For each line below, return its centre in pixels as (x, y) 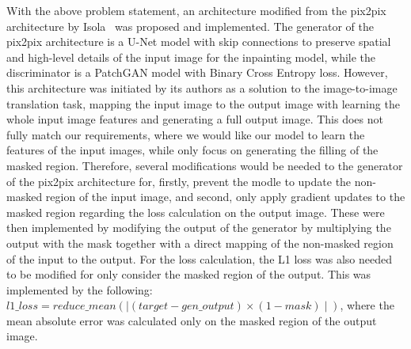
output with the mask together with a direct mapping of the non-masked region (200, 243)
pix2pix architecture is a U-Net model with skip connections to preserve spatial (199, 42)
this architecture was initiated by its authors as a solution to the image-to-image (202, 87)
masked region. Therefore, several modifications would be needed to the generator (205, 165)
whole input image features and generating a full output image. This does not (195, 119)
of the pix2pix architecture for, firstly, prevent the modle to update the (179, 181)
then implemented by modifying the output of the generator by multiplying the (199, 228)
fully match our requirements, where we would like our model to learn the (186, 134)
